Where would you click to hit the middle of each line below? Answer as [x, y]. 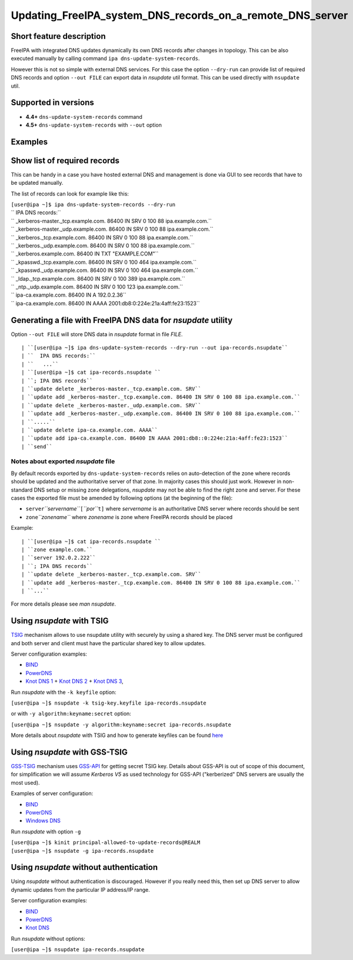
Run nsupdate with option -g [46, 831]
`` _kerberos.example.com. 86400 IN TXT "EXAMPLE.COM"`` [85, 254]
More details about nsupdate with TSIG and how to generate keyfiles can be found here [117, 735]
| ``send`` [37, 446]
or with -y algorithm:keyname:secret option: [71, 714]
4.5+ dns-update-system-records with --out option [94, 125]
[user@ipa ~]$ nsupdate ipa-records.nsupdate [78, 950]
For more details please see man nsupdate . [64, 604]
